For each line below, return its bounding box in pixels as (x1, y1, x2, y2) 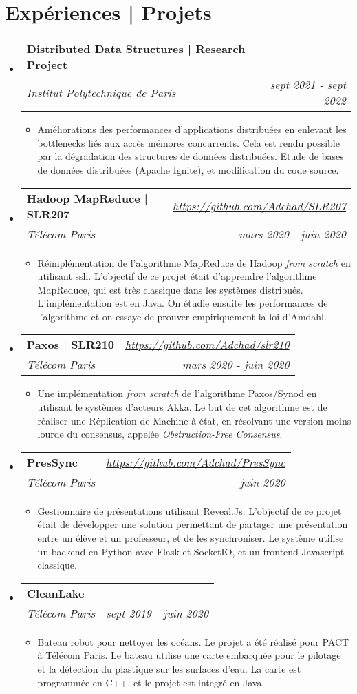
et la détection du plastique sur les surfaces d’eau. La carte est (37, 662, 301, 675)
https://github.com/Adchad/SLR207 (173, 198, 346, 214)
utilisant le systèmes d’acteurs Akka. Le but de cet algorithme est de (37, 400, 327, 414)
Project (26, 57, 68, 73)
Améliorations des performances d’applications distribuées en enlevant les (37, 122, 347, 136)
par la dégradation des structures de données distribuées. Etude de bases (37, 149, 344, 163)
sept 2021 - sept (270, 76, 346, 93)
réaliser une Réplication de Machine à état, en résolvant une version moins (37, 413, 351, 427)
